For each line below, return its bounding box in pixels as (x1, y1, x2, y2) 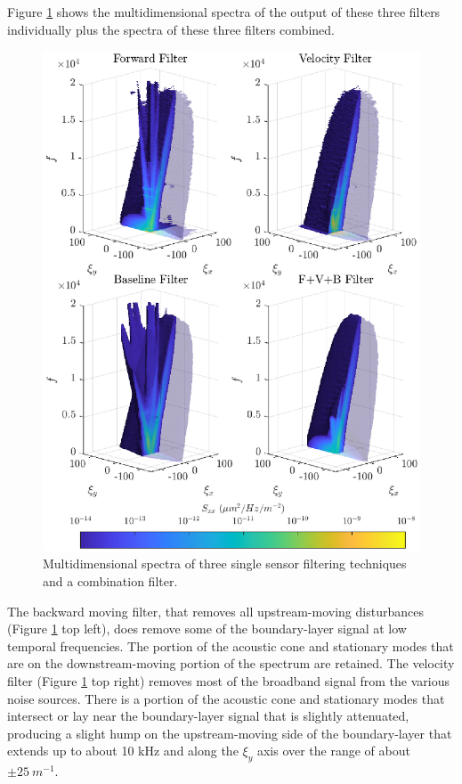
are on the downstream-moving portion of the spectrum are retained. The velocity (7, 654, 455, 673)
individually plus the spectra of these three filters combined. (7, 20, 335, 38)
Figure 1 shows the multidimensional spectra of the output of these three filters (7, 3, 441, 20)
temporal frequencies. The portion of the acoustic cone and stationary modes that (7, 636, 454, 655)
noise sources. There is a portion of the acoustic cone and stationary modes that (7, 689, 445, 707)
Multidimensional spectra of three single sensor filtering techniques (43, 554, 407, 573)
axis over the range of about (256, 741, 410, 760)
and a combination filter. (43, 572, 178, 591)
